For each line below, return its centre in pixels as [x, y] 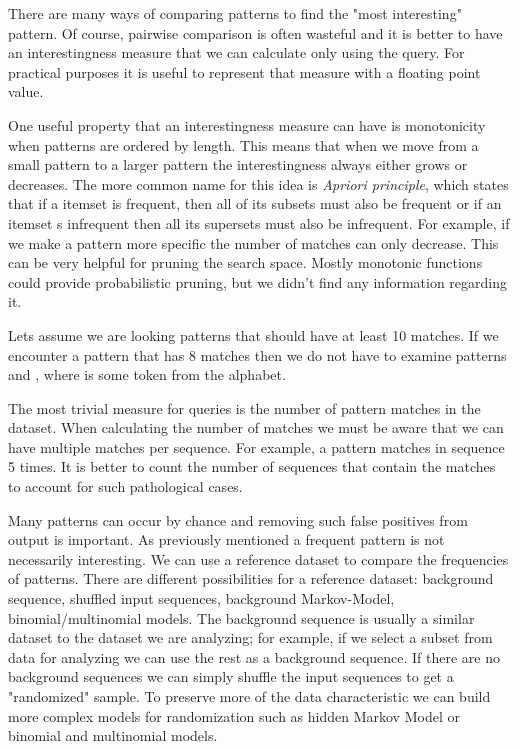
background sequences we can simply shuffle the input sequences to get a [231, 676]
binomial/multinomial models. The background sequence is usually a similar [241, 617]
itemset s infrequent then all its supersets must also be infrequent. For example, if [259, 222]
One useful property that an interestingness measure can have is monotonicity [247, 124]
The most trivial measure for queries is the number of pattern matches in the [244, 407]
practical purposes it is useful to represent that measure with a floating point [244, 71]
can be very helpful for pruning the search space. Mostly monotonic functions [245, 262]
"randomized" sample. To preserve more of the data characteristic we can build [249, 696]
